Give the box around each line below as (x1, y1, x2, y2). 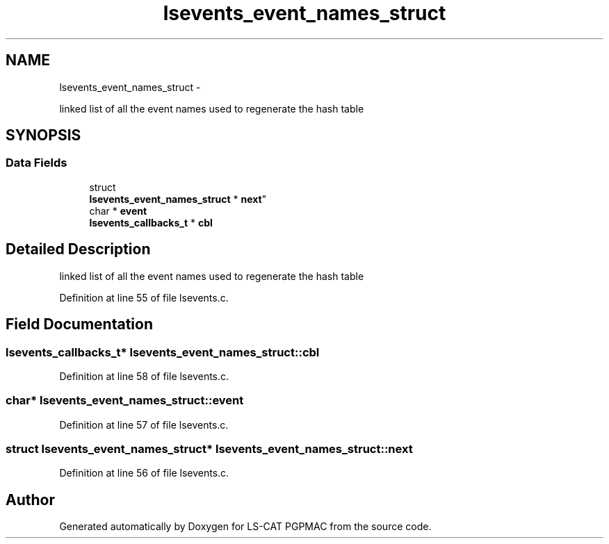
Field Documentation (6, 315, 153, 333)
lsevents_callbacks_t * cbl (89, 216, 213, 229)
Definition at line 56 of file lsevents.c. (59, 467, 229, 479)
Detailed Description (6, 240, 151, 258)
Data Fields (6, 156, 67, 170)
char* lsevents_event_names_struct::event (6, 393, 244, 408)
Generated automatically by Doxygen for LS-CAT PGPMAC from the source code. (59, 520, 432, 533)
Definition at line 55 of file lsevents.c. (59, 291, 229, 304)
